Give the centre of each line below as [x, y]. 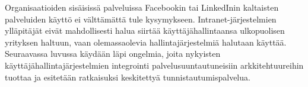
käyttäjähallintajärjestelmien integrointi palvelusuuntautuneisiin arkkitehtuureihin [154, 65]
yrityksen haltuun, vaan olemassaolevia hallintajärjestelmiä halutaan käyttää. [146, 42]
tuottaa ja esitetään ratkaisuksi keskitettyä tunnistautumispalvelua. [128, 77]
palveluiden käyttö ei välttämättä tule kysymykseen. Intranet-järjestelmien [141, 19]
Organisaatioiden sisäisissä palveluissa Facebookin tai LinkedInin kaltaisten [142, 7]
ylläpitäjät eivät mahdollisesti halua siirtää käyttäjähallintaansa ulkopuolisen [145, 30]
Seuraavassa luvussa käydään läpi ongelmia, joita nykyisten [113, 54]
